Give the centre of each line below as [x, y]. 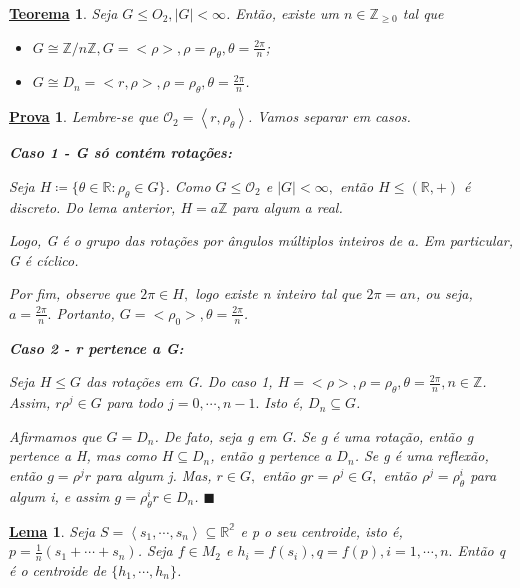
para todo [135, 402]
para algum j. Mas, [154, 474]
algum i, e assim [59, 495]
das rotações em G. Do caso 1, [179, 381]
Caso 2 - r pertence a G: [96, 347]
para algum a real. [287, 206]
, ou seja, [444, 293]
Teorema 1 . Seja [63, 13]
